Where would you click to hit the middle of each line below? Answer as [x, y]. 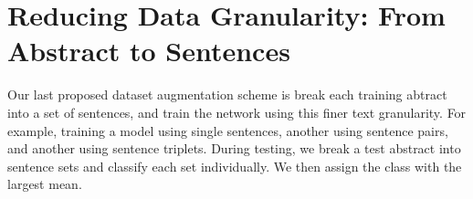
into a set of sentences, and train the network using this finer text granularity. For [237, 112]
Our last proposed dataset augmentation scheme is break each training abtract [227, 94]
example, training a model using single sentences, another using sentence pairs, [228, 130]
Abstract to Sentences [149, 51]
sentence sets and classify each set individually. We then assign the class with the [235, 166]
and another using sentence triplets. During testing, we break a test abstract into [234, 148]
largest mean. [45, 184]
